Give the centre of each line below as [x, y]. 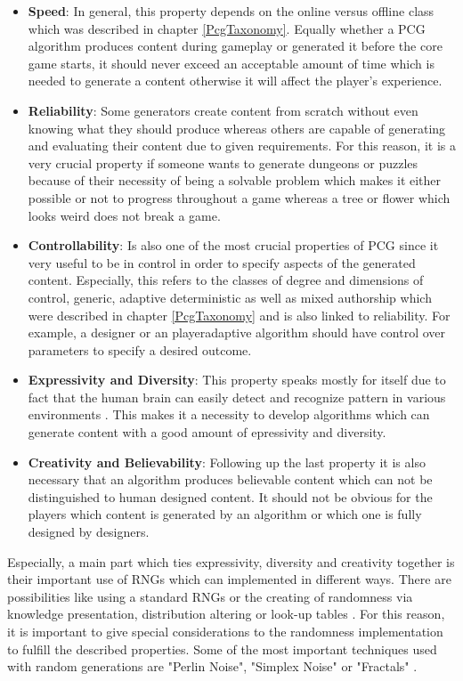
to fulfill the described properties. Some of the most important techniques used [222, 649]
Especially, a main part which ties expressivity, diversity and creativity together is [231, 561]
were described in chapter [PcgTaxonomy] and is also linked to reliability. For [239, 315]
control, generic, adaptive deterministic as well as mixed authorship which [230, 297]
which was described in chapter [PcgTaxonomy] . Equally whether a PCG [227, 28]
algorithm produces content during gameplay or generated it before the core [235, 46]
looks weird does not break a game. [124, 215]
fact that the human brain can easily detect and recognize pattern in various [237, 397]
